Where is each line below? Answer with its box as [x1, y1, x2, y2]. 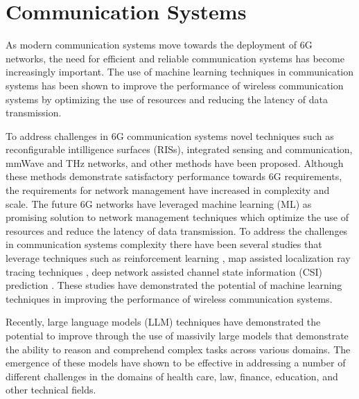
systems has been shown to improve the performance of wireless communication [6, 78, 344, 92]
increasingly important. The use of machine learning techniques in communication [6, 64, 354, 79]
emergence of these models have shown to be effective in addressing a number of [6, 355, 346, 370]
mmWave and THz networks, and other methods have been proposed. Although [6, 155, 344, 170]
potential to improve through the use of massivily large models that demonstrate [6, 328, 349, 342]
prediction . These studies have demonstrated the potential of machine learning [6, 278, 342, 292]
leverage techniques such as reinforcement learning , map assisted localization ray [6, 251, 351, 265]
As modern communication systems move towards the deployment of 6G [6, 37, 313, 52]
